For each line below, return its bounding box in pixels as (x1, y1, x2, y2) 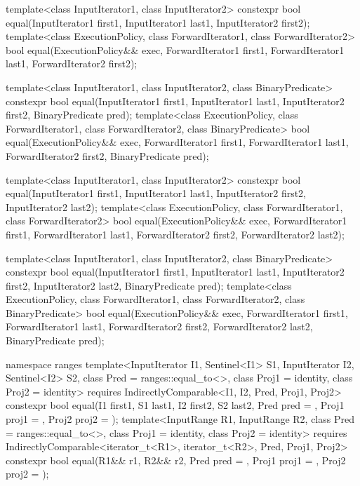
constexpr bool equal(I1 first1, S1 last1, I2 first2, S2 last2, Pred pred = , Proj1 (6, 398, 345, 412)
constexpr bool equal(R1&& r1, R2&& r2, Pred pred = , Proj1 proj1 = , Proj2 (6, 452, 346, 467)
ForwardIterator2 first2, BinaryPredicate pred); (6, 148, 209, 163)
